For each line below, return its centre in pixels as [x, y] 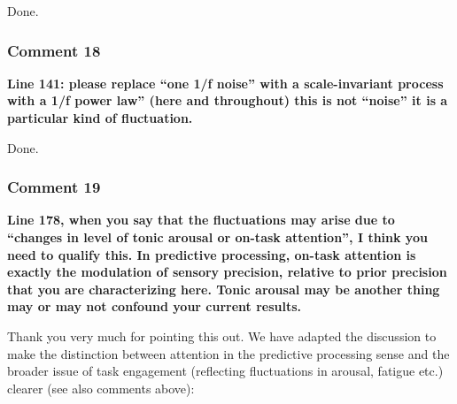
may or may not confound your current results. [155, 306]
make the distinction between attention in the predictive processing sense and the [228, 353]
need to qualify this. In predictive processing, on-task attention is [212, 254]
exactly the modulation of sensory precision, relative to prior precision [227, 272]
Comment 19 [54, 187]
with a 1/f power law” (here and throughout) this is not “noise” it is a [228, 100]
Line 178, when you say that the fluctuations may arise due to [201, 220]
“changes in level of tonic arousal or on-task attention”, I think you [217, 237]
